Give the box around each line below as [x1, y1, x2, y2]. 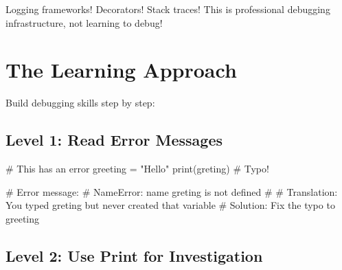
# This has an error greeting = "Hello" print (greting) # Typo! [5, 161, 269, 176]
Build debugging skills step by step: [5, 95, 155, 110]
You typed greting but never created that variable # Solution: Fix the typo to [5, 198, 335, 212]
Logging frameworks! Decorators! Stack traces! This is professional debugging [5, 2, 330, 16]
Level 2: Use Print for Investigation [5, 245, 263, 266]
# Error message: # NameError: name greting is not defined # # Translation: [5, 184, 338, 199]
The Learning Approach [5, 56, 237, 84]
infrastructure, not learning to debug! [5, 15, 163, 30]
